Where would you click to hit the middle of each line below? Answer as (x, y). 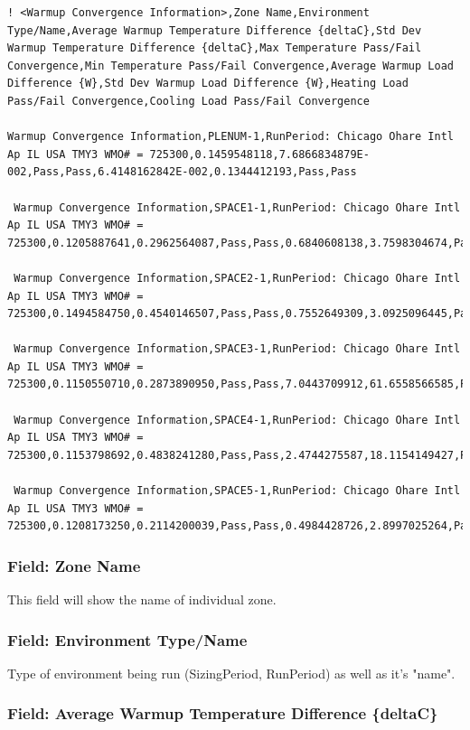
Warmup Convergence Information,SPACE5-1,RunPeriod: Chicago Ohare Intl (237, 491)
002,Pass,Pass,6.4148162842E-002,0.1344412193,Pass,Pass (182, 172)
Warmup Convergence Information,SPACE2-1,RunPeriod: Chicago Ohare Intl (237, 278)
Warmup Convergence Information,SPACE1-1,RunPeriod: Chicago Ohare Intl (237, 207)
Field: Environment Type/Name (127, 639)
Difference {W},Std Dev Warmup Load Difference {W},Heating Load (208, 84)
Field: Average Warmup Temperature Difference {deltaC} (223, 713)
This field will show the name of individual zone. (142, 599)
